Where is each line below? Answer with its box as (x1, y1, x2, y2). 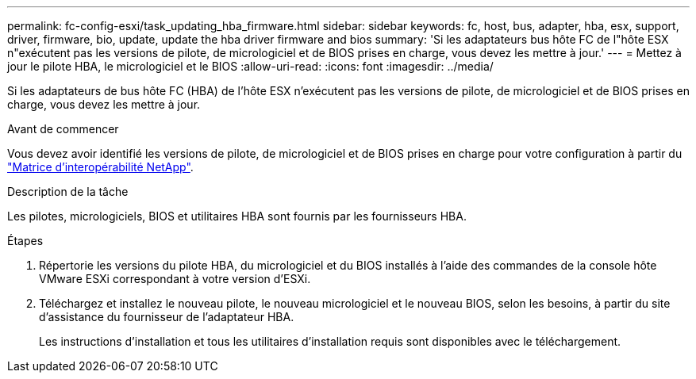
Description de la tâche (7, 185, 129, 198)
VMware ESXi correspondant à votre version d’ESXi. (39, 272, 311, 285)
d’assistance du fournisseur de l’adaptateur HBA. (39, 310, 294, 323)
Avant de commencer (7, 122, 119, 136)
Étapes (7, 234, 44, 247)
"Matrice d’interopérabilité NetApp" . (7, 160, 194, 174)
